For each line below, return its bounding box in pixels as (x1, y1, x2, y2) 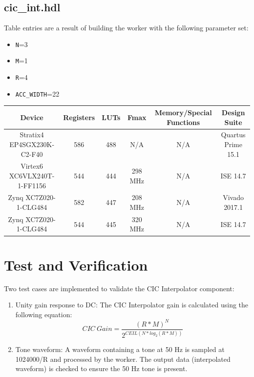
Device (20, 112, 43, 122)
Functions (167, 117, 200, 127)
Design (221, 107, 245, 117)
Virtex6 (21, 161, 43, 171)
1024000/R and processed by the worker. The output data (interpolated (15, 353, 231, 364)
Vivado (223, 192, 244, 202)
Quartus (221, 129, 246, 140)
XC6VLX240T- (9, 170, 55, 180)
